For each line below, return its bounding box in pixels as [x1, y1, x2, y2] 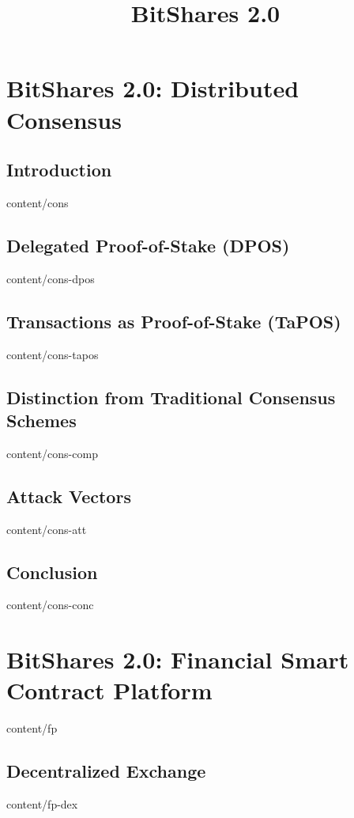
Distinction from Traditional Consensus [6, 384, 336, 409]
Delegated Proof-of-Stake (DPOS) [6, 233, 290, 257]
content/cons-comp [6, 445, 98, 461]
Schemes [6, 407, 77, 432]
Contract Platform [6, 674, 213, 706]
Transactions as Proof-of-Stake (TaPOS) [6, 309, 341, 333]
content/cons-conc [6, 596, 94, 613]
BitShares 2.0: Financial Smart [6, 643, 349, 676]
